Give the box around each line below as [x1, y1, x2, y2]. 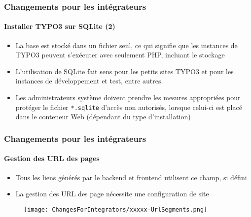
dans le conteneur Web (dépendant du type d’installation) [15, 111, 191, 122]
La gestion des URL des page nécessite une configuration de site [15, 189, 209, 199]
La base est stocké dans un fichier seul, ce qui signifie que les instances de [15, 40, 238, 50]
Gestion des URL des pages [4, 153, 100, 163]
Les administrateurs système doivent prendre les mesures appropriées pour [15, 92, 241, 103]
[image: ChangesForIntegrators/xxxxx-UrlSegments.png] [24, 206, 208, 213]
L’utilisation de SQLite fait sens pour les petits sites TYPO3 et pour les [15, 66, 234, 76]
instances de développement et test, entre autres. [15, 76, 163, 86]
